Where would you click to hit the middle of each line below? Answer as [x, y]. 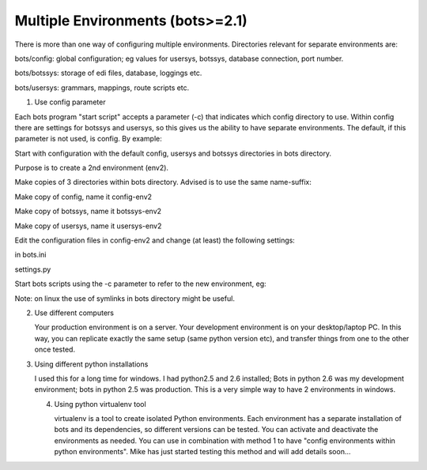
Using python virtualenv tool [100, 404]
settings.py [33, 269]
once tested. [55, 350]
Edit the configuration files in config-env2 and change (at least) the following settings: [155, 240]
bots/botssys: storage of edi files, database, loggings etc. [108, 73]
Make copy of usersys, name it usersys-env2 [88, 226]
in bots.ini [30, 255]
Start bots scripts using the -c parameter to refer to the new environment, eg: [140, 284]
